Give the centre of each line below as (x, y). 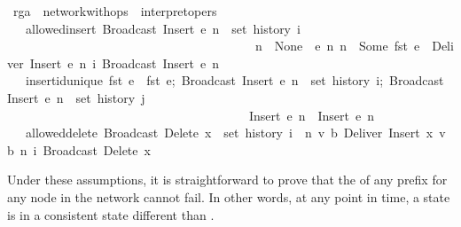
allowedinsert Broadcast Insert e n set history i (163, 28)
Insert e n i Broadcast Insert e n (124, 63)
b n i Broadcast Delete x (79, 149)
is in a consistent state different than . (111, 214)
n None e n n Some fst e (337, 46)
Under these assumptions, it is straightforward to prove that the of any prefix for (227, 180)
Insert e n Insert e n (312, 115)
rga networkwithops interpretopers (115, 11)
